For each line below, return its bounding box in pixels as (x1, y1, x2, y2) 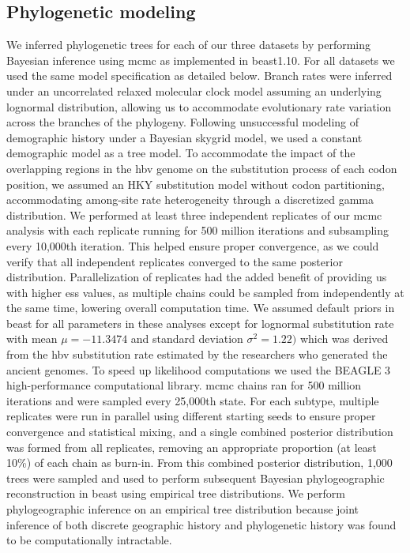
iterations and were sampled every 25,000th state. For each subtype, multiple (6, 392, 379, 408)
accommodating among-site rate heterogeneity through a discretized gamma (6, 191, 374, 208)
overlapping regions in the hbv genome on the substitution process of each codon (6, 160, 397, 176)
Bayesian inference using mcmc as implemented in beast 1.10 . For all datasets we (6, 51, 395, 68)
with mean (6, 330, 58, 347)
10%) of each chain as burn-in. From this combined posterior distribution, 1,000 (6, 454, 393, 471)
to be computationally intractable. (6, 532, 172, 548)
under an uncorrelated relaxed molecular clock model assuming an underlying (6, 82, 382, 99)
